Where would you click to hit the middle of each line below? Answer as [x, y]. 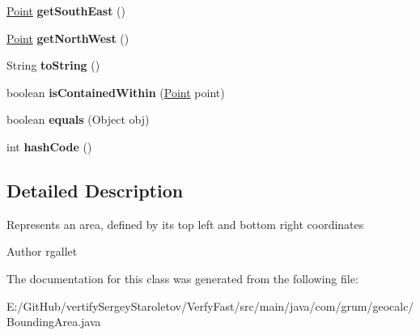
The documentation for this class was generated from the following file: [182, 278]
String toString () [53, 65]
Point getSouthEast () [66, 11]
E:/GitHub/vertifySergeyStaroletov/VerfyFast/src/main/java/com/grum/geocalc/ [210, 305]
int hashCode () [49, 146]
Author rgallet [42, 251]
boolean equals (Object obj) [78, 119]
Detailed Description [95, 190]
